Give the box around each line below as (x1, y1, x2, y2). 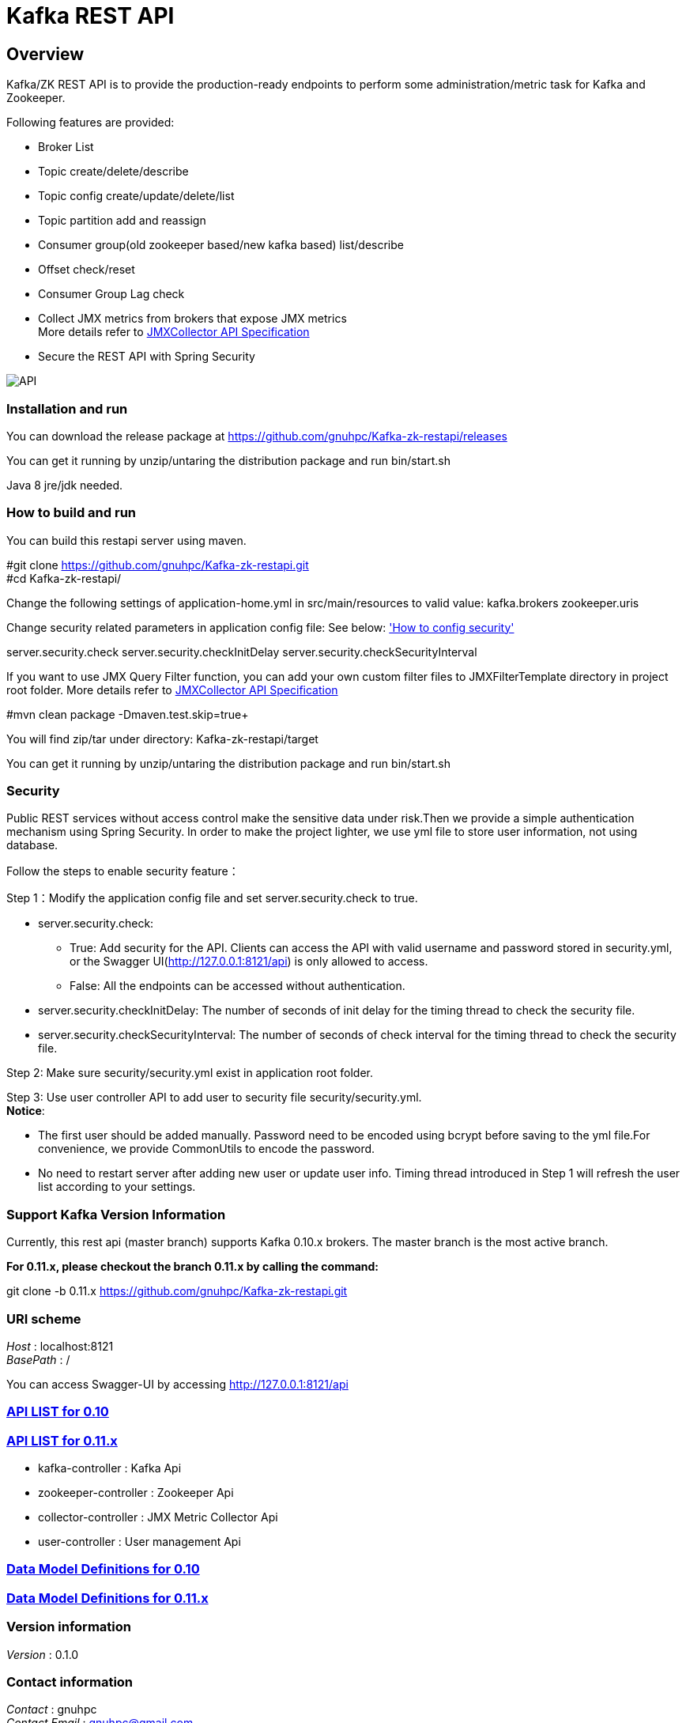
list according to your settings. (38, 1180, 196, 1194)
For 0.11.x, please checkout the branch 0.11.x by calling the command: (6, 1260, 379, 1274)
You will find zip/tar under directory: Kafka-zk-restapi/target (6, 731, 318, 746)
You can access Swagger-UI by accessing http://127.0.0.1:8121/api (6, 1377, 349, 1391)
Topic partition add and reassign (38, 213, 206, 228)
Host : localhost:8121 (6, 1339, 114, 1353)
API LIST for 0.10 (6, 1404, 109, 1420)
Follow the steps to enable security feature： (6, 864, 239, 879)
